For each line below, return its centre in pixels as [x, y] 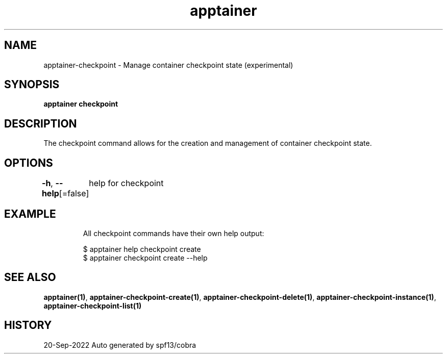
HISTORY [28, 325]
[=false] [74, 194]
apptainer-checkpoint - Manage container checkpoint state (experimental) [168, 65]
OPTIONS [29, 163]
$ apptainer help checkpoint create [142, 249]
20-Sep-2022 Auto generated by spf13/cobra [120, 345]
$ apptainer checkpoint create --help [145, 258]
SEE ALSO [30, 277]
